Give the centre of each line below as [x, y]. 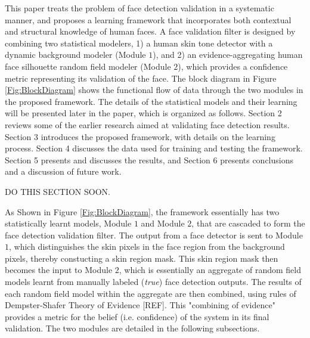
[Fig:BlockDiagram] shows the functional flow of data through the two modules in [154, 90]
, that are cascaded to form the [248, 223]
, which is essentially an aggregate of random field [210, 270]
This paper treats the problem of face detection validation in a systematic [139, 8]
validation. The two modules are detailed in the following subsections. [132, 328]
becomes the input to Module [59, 270]
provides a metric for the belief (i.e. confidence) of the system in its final [137, 316]
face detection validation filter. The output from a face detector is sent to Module [154, 235]
